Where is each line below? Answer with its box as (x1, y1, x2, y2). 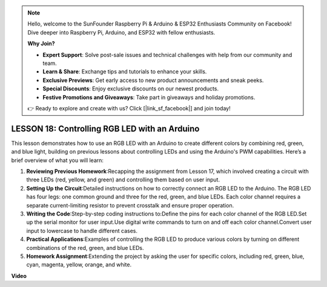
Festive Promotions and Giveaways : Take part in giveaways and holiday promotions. (42, 93, 256, 101)
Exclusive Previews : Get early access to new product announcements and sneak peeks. (42, 76, 264, 84)
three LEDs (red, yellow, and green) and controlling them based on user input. (26, 176, 220, 183)
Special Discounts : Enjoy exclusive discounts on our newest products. (42, 85, 219, 92)
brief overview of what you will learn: (11, 157, 104, 164)
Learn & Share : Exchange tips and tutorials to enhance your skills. (42, 68, 207, 75)
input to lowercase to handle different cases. (26, 227, 137, 234)
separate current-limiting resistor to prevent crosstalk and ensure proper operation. (26, 201, 234, 209)
